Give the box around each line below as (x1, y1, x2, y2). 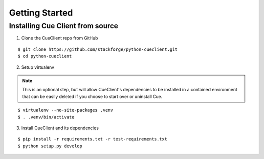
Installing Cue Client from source (9, 21, 118, 30)
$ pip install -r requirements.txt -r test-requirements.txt (18, 137, 167, 142)
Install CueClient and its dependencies (21, 125, 99, 131)
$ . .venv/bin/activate (18, 114, 75, 119)
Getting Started (9, 7, 73, 18)
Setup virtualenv (21, 64, 55, 70)
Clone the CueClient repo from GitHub (21, 35, 98, 41)
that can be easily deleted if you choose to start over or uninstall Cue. (22, 93, 162, 99)
